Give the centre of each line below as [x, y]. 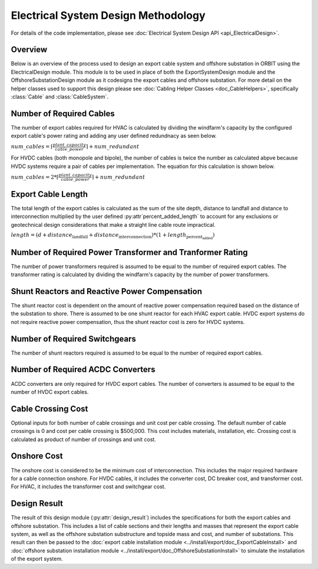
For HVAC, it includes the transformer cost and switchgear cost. [88, 487]
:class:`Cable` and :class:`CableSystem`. [60, 97]
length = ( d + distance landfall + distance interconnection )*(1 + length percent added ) [113, 236]
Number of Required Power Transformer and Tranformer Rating [130, 252]
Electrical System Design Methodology [108, 15]
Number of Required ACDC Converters [83, 370]
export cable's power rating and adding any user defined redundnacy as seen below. [114, 136]
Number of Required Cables [63, 113]
